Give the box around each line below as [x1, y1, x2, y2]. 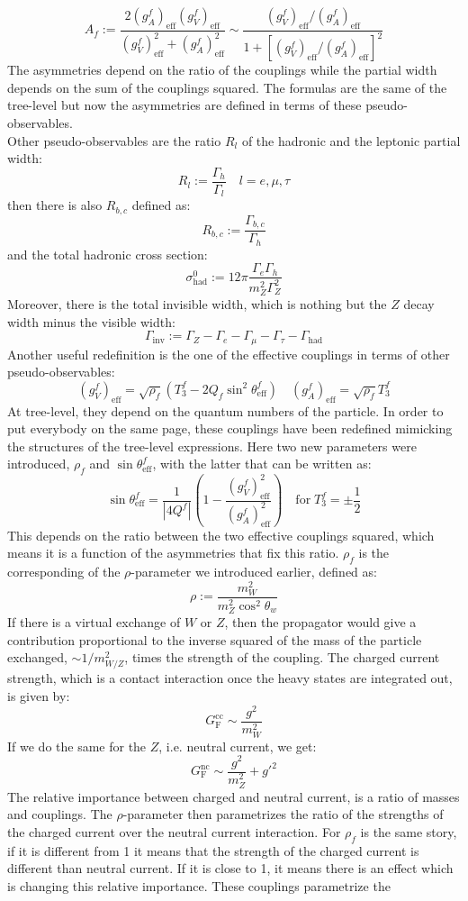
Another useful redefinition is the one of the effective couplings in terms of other [7, 344, 450, 363]
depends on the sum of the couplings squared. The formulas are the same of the [7, 77, 447, 96]
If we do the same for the [7, 736, 147, 755]
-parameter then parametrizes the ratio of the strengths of [122, 805, 444, 824]
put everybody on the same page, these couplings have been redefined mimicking [7, 419, 453, 438]
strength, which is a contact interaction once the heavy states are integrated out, [7, 669, 453, 687]
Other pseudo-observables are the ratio [7, 131, 221, 150]
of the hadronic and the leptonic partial [241, 131, 461, 150]
